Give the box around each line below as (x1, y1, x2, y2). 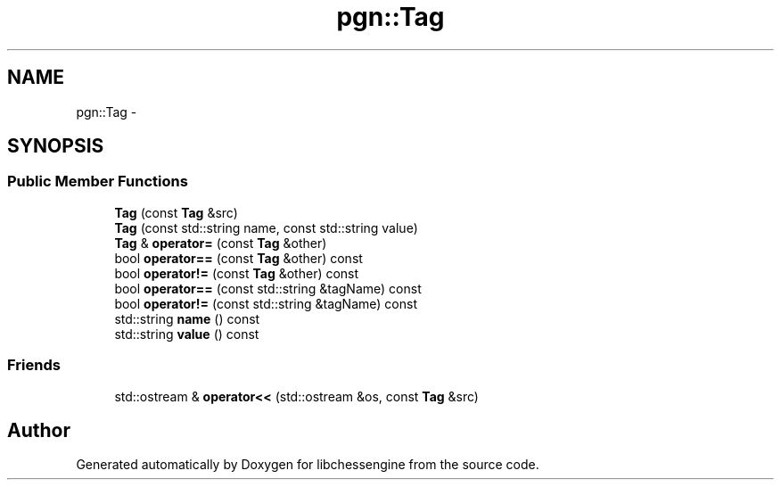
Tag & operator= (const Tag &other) (114, 235, 327, 251)
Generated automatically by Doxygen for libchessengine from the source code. (76, 457, 539, 473)
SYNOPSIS (7, 135, 104, 158)
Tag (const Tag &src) (114, 204, 238, 220)
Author (7, 418, 70, 442)
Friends (7, 356, 61, 375)
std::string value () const (114, 326, 259, 342)
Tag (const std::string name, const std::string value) (114, 219, 418, 235)
